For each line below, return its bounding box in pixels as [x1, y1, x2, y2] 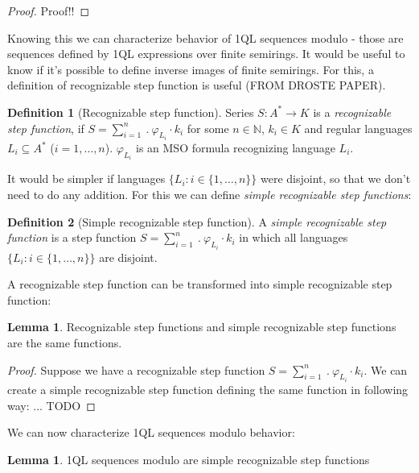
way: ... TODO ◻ [7, 396, 96, 413]
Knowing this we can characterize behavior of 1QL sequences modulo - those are [7, 29, 404, 46]
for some [187, 119, 229, 136]
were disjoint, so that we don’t [261, 170, 411, 187]
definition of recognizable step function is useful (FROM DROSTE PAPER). [7, 77, 386, 93]
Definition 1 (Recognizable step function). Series [7, 103, 254, 120]
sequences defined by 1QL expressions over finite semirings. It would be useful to [7, 45, 405, 62]
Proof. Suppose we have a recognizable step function [7, 361, 265, 378]
